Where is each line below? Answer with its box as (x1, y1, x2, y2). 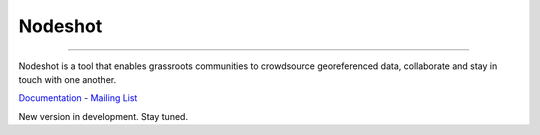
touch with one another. (18, 73, 117, 85)
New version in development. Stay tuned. (18, 110, 189, 122)
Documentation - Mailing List (18, 92, 138, 104)
